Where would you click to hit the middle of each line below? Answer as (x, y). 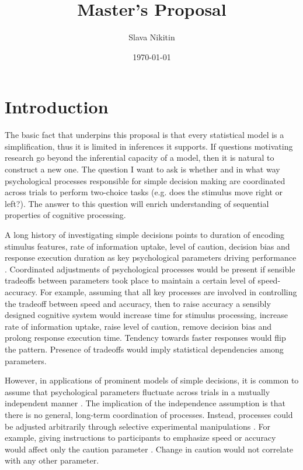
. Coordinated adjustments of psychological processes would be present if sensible (150, 269)
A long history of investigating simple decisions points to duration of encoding (144, 234)
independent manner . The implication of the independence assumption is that (145, 403)
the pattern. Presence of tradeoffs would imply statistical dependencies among (144, 349)
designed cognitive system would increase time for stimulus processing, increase (146, 315)
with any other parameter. (52, 460)
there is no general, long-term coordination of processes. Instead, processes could (149, 414)
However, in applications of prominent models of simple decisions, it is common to (152, 380)
